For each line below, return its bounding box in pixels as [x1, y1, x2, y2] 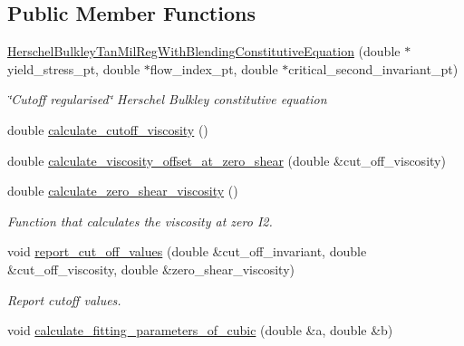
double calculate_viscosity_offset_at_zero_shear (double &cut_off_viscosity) [7, 150, 446, 169]
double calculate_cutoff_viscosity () [7, 120, 208, 139]
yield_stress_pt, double [7, 59, 140, 78]
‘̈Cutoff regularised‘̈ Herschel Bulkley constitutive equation [7, 90, 327, 109]
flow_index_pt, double [150, 59, 278, 78]
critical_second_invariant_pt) [288, 59, 459, 78]
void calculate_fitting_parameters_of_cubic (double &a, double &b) [7, 321, 393, 340]
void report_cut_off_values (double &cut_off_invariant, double [7, 242, 367, 261]
